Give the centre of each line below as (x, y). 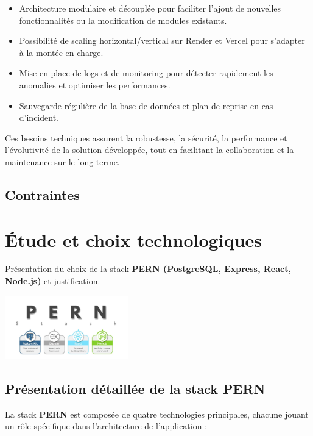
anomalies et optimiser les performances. (95, 84)
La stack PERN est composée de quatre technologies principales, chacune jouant (157, 414)
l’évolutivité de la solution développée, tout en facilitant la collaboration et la (149, 150)
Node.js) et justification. (53, 281)
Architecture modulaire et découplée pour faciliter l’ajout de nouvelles (150, 8)
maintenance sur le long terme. (62, 161)
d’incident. (39, 117)
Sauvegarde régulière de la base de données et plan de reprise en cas (146, 105)
